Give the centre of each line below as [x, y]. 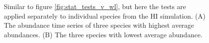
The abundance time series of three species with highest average [99, 25]
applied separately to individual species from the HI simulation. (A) [105, 16]
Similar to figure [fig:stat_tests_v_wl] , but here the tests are [95, 6]
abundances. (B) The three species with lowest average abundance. [103, 34]
